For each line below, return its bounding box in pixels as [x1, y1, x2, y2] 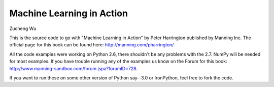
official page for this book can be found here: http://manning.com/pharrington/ [9, 42, 174, 48]
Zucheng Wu [9, 25, 37, 32]
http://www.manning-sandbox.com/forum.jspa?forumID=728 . [9, 65, 138, 71]
